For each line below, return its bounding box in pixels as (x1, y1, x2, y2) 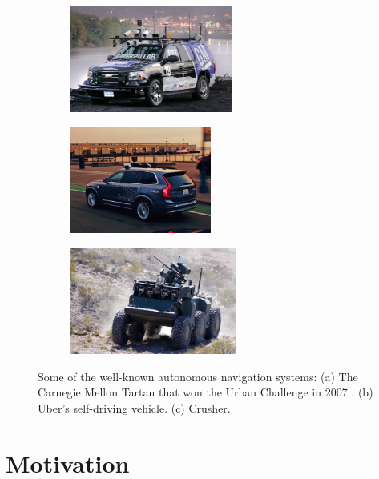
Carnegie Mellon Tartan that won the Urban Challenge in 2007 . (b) (38, 384, 373, 401)
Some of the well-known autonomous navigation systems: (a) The (38, 368, 358, 384)
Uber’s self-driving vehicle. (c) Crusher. (38, 399, 231, 416)
